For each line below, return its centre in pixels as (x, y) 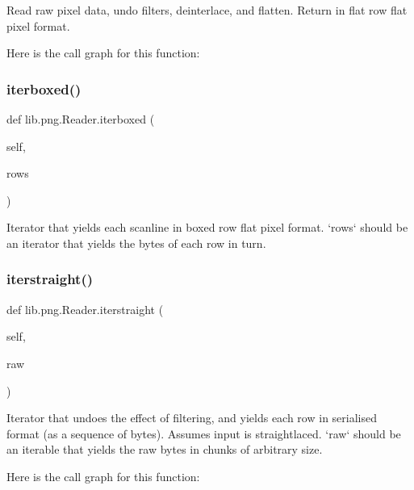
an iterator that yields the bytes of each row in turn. (136, 243)
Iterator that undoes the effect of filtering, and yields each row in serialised (192, 418)
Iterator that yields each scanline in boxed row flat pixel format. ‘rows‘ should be (207, 227)
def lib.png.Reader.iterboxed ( (81, 119)
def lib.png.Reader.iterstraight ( (85, 309)
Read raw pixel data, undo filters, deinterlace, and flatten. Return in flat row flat (207, 10)
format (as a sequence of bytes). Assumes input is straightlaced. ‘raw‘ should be (204, 433)
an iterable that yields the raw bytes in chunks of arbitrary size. (165, 449)
